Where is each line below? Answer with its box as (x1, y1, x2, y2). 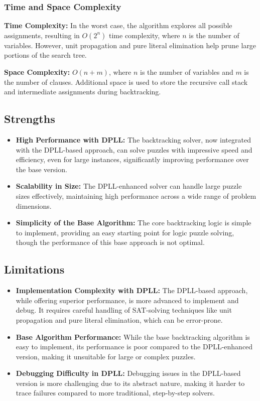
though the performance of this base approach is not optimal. (16, 237, 205, 247)
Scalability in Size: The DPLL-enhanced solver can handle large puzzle (16, 181, 242, 191)
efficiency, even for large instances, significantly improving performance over (16, 154, 249, 165)
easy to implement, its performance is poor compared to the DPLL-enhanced (16, 341, 253, 352)
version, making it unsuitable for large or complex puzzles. (16, 351, 196, 361)
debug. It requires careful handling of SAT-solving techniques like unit (16, 305, 232, 315)
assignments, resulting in (4, 30, 80, 40)
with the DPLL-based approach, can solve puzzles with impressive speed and (16, 144, 252, 155)
